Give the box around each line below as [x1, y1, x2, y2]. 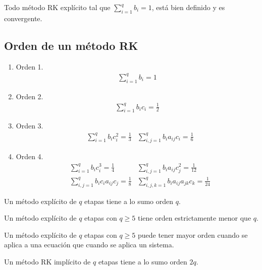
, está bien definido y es [151, 2, 225, 12]
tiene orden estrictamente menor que [137, 213, 251, 223]
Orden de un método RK [4, 37, 138, 53]
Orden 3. [16, 120, 43, 131]
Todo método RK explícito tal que [4, 2, 111, 12]
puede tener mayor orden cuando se [137, 229, 248, 240]
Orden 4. [16, 151, 43, 162]
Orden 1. [16, 61, 43, 72]
